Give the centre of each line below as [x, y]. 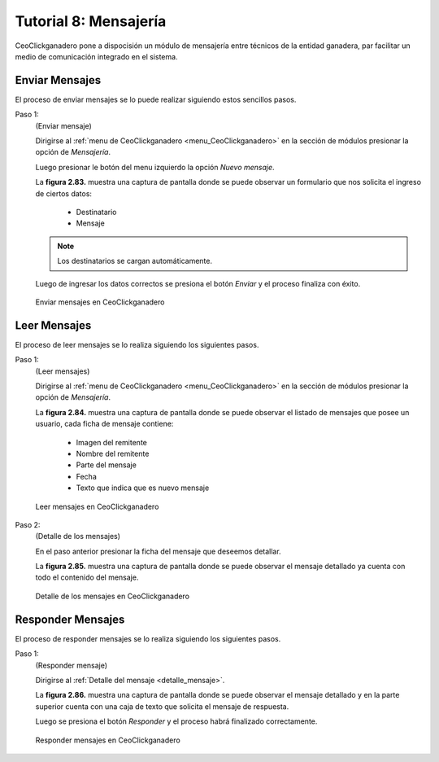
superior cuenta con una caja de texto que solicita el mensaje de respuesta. [162, 706]
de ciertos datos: [64, 193]
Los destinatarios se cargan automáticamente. [135, 261]
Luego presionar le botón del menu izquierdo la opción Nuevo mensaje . [155, 167]
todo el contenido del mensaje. [87, 577]
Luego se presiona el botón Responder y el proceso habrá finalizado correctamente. [176, 721]
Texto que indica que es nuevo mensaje [143, 488]
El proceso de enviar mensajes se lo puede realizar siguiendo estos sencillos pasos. [156, 99]
